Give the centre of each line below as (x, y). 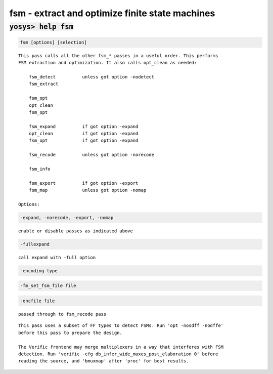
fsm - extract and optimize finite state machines (112, 13)
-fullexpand (35, 244)
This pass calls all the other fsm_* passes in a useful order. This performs (118, 55)
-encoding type (39, 271)
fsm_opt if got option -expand (83, 141)
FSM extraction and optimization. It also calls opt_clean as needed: (108, 63)
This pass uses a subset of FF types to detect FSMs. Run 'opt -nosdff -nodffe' (121, 326)
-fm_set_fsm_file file (48, 286)
